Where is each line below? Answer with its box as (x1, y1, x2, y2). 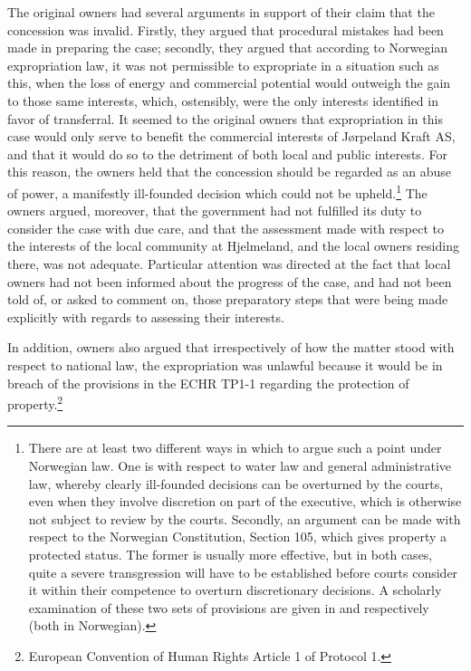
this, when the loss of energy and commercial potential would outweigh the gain (7, 73, 451, 92)
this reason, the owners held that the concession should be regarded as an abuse (7, 162, 451, 181)
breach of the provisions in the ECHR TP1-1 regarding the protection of (7, 373, 409, 392)
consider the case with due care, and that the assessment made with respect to (7, 218, 445, 237)
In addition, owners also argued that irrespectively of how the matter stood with (7, 338, 455, 357)
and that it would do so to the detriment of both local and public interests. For (7, 144, 447, 163)
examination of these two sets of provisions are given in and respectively (28, 598, 429, 617)
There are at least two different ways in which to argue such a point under (28, 438, 442, 457)
